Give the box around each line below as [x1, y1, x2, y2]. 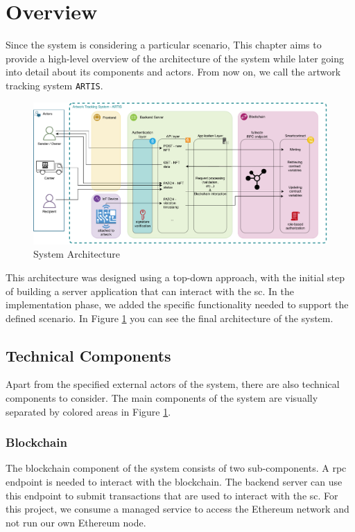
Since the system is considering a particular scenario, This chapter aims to [6, 37, 322, 52]
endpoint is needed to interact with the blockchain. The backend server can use [6, 475, 343, 489]
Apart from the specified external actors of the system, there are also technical [6, 377, 340, 391]
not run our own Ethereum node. [6, 515, 146, 529]
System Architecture [33, 247, 120, 261]
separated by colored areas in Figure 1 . [6, 404, 171, 418]
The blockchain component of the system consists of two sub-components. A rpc [6, 461, 347, 475]
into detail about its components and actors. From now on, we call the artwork [6, 64, 341, 79]
